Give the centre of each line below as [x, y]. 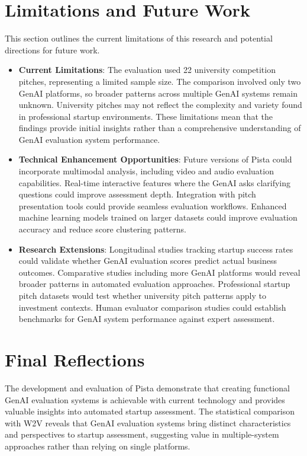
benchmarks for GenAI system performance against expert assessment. [147, 319]
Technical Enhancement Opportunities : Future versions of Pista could [155, 159]
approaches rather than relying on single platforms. [98, 446]
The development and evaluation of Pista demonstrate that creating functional [147, 388]
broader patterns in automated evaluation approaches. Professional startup [154, 284]
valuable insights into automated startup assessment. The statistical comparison [150, 411]
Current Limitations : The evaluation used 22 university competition [147, 70]
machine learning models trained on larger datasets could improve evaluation [158, 217]
